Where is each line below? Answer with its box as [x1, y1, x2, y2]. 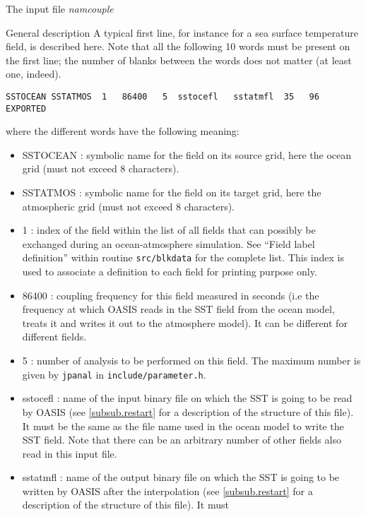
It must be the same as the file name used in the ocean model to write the [22, 418, 344, 433]
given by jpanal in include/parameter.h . [22, 367, 206, 381]
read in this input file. [22, 446, 117, 460]
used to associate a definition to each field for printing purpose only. [22, 264, 317, 279]
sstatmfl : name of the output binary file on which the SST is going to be [22, 470, 340, 485]
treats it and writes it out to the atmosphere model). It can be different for [22, 315, 348, 330]
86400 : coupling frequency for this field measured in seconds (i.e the [22, 287, 319, 302]
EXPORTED [6, 103, 47, 114]
